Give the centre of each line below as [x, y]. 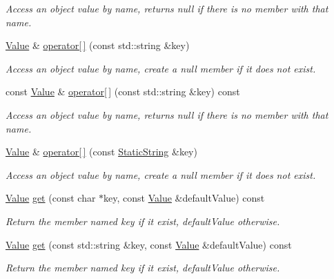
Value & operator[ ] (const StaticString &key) [101, 152]
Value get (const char [51, 198]
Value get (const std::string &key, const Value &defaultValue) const [149, 244]
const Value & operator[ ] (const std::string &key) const [123, 92]
